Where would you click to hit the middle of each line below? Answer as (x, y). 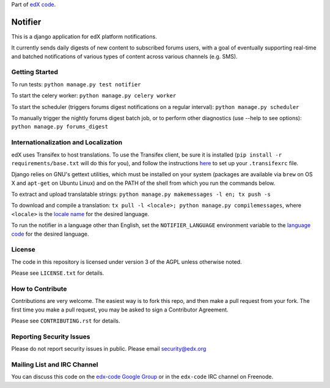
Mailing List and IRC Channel (55, 365)
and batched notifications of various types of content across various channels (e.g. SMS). (124, 56)
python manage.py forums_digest (60, 127)
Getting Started (35, 72)
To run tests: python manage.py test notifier (76, 84)
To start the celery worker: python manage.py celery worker (94, 95)
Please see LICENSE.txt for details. (58, 273)
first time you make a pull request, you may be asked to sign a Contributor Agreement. (120, 310)
